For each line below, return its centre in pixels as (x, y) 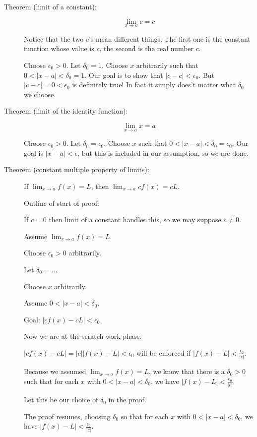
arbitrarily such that (167, 65)
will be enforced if (163, 352)
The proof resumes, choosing (67, 416)
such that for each (51, 381)
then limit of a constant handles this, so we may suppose (135, 219)
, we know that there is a (187, 371)
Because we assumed (55, 371)
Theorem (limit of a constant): (50, 6)
